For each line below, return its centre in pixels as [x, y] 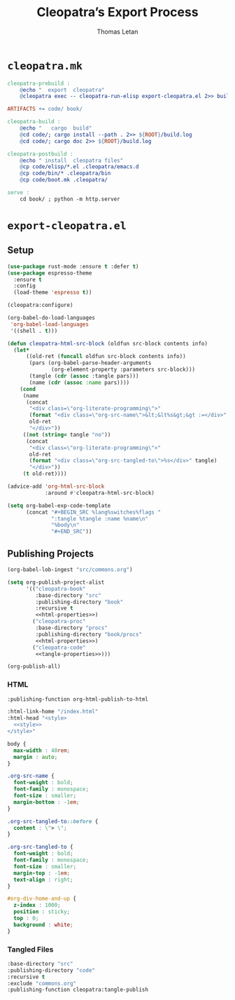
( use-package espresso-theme [50, 273]
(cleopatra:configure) [40, 306]
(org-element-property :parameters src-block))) [123, 370]
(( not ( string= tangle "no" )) [67, 434]
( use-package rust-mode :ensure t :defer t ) [73, 266]
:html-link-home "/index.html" [53, 712]
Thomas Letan [117, 32]
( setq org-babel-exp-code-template [59, 505]
